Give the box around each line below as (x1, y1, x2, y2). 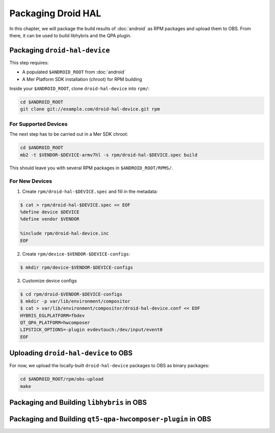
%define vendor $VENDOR (20, 216, 80, 222)
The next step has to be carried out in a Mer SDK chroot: (9, 131, 128, 137)
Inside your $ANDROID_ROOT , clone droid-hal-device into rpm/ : (9, 86, 150, 92)
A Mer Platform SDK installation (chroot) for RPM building (22, 76, 143, 82)
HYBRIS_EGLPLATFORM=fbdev (20, 313, 85, 318)
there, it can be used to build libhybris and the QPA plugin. (9, 32, 132, 38)
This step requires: (9, 59, 49, 66)
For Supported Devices (9, 120, 68, 128)
